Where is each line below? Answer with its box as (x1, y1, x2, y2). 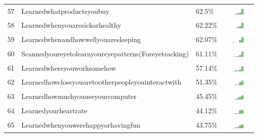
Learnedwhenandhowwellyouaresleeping (21, 34, 141, 45)
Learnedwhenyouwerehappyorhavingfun (21, 119, 140, 130)
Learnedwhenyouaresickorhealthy (21, 20, 122, 30)
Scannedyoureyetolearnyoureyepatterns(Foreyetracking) (21, 48, 189, 58)
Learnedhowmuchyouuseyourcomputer (21, 91, 137, 101)
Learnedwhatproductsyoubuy (21, 5, 110, 16)
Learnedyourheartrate (21, 105, 87, 115)
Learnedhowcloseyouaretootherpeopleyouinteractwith (21, 77, 182, 87)
